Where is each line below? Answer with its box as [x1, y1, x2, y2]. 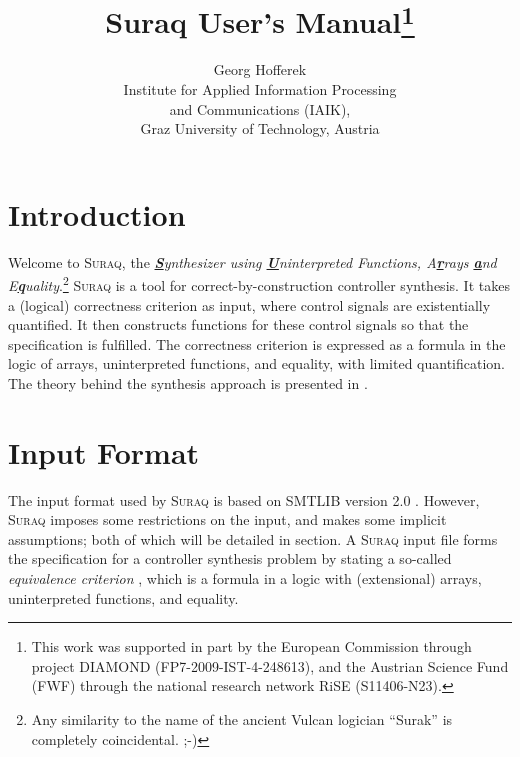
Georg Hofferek [213, 59, 307, 80]
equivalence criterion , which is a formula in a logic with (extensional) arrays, [8, 568, 482, 589]
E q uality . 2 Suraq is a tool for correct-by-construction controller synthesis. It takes [8, 272, 510, 296]
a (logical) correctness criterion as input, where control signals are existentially [8, 294, 491, 315]
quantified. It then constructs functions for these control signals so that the [8, 314, 469, 335]
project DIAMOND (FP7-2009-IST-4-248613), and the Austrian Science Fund [31, 655, 509, 676]
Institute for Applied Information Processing [123, 79, 397, 100]
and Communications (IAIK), [169, 98, 351, 119]
